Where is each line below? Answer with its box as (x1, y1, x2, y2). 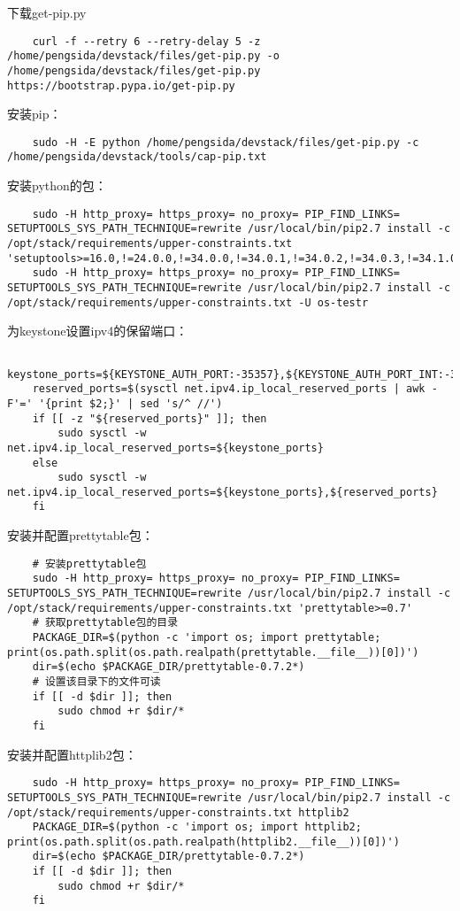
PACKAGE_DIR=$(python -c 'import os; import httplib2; (32, 821, 362, 834)
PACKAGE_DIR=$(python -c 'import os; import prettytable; (32, 631, 381, 644)
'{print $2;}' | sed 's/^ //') (38, 397, 223, 410)
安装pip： (7, 104, 62, 123)
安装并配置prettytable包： (7, 526, 154, 544)
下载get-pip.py (7, 4, 87, 21)
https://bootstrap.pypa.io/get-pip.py (7, 79, 235, 92)
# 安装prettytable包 (32, 557, 147, 570)
